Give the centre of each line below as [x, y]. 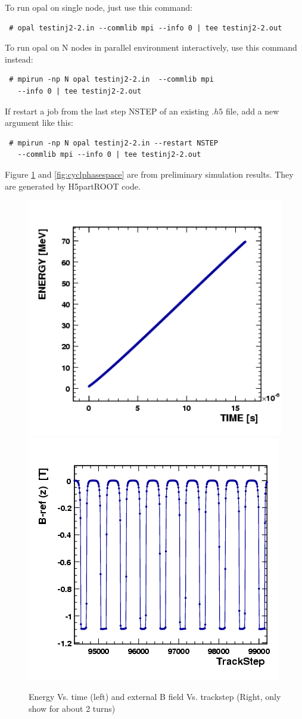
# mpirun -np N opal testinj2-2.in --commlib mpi [111, 80]
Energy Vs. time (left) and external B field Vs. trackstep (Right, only [155, 697]
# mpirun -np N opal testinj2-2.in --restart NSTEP [113, 143]
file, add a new [252, 111]
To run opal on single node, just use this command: [99, 7]
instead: [19, 59]
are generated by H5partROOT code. [73, 186]
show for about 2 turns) [72, 708]
